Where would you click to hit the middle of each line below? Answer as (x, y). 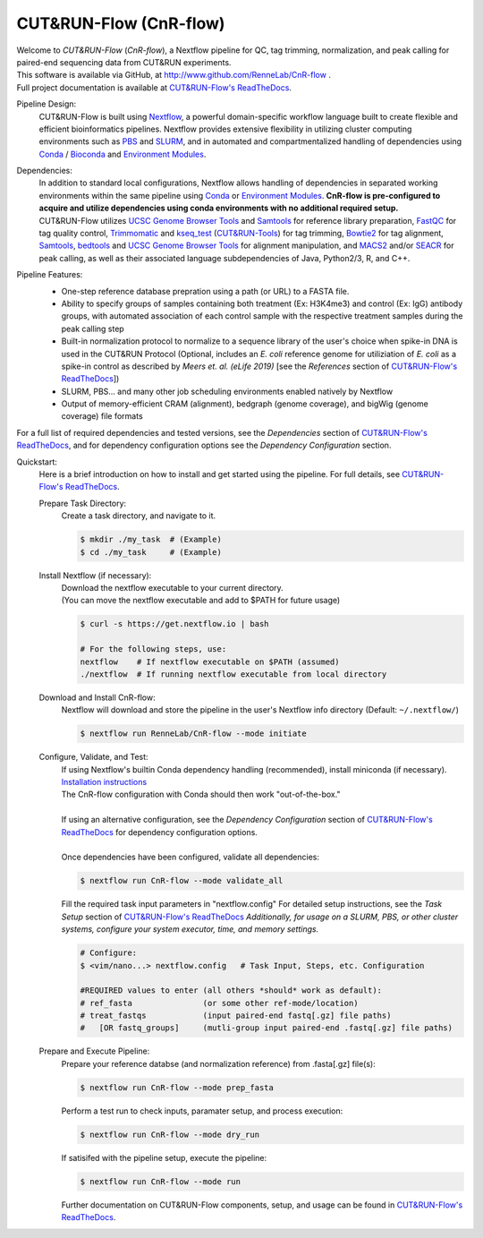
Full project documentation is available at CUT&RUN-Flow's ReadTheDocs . (154, 87)
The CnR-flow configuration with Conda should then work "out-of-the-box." (201, 794)
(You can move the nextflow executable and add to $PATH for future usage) (201, 601)
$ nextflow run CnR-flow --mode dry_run (169, 1134)
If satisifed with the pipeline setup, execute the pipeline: (164, 1157)
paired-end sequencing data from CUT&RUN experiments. (124, 62)
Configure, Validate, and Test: (93, 757)
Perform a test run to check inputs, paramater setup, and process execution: (202, 1111)
